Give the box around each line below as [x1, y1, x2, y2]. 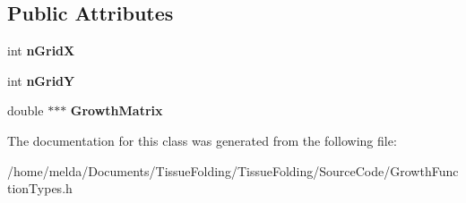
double [7, 101, 44, 120]
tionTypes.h [7, 179, 73, 198]
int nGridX [7, 41, 75, 60]
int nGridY [7, 71, 75, 89]
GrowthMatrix [70, 101, 163, 120]
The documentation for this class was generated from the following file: [7, 131, 397, 149]
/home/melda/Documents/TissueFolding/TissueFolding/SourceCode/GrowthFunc [7, 161, 459, 180]
